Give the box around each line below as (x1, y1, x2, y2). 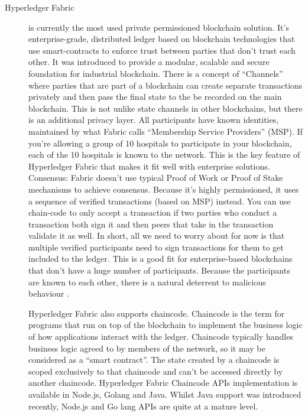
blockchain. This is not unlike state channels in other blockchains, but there (28, 102, 303, 114)
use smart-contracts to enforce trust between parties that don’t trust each (28, 44, 296, 56)
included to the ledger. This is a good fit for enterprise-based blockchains (28, 252, 293, 265)
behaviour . (28, 287, 69, 300)
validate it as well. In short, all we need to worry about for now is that (28, 229, 285, 242)
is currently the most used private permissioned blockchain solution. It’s (28, 21, 289, 33)
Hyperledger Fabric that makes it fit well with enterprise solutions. (28, 160, 270, 172)
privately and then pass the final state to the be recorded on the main (28, 90, 282, 103)
